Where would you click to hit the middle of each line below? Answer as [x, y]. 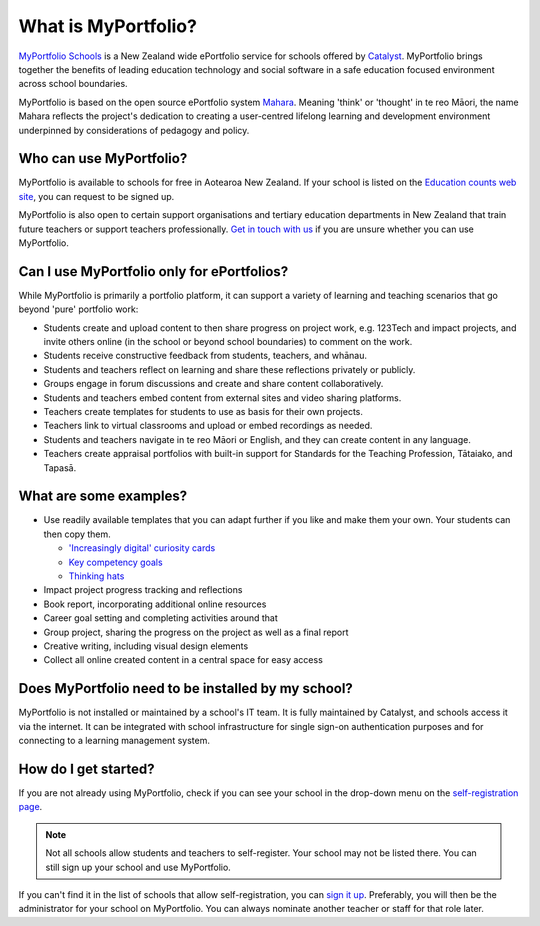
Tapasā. [60, 467]
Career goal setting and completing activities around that [161, 618]
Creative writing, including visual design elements [146, 646]
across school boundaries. [73, 84]
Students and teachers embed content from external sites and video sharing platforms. [222, 397]
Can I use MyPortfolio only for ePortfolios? [153, 271]
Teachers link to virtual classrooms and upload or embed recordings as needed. [208, 426]
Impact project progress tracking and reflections [143, 590]
